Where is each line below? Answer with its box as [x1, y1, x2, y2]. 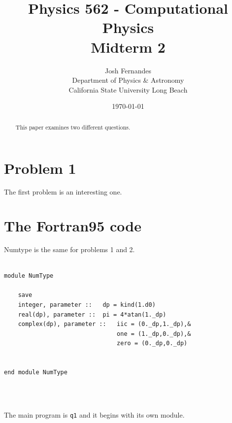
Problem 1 [4, 158, 76, 178]
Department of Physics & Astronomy [72, 75, 184, 85]
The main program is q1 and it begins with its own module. [4, 409, 185, 420]
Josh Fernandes [105, 65, 151, 75]
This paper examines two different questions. [15, 123, 131, 131]
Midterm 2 [91, 36, 166, 57]
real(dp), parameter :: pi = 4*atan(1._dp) [18, 311, 166, 318]
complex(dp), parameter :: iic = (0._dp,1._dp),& [18, 321, 191, 328]
